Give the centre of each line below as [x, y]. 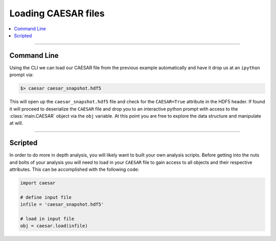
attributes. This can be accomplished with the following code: [74, 169]
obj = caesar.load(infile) [54, 226]
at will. [16, 123]
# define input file [46, 197]
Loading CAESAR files [57, 13]
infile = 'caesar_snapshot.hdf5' [62, 204]
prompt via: [21, 75]
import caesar [38, 183]
